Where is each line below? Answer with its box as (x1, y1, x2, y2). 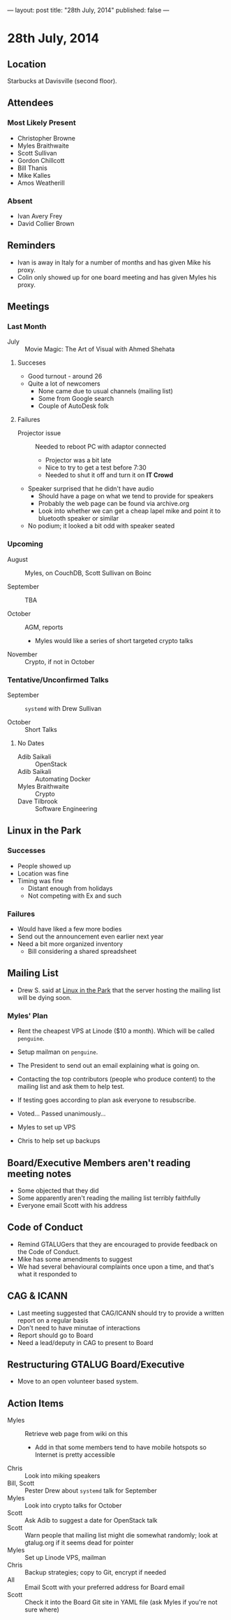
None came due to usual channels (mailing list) (38, 387, 173, 395)
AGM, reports (24, 623, 64, 631)
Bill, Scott (7, 1479, 35, 1488)
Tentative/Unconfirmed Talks (7, 675, 110, 684)
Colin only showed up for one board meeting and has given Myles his (17, 273, 217, 281)
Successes (7, 846, 46, 856)
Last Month (7, 322, 47, 332)
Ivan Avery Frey (17, 211, 63, 220)
